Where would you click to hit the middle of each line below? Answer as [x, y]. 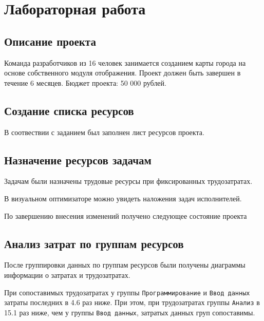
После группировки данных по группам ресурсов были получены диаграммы [125, 265]
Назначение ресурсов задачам [78, 159]
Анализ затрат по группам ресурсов [94, 243]
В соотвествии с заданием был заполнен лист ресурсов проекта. [104, 132]
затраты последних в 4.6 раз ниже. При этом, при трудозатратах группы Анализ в [132, 302]
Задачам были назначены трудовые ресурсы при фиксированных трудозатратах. [128, 181]
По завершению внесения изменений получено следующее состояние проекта [126, 215]
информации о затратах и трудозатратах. [67, 275]
